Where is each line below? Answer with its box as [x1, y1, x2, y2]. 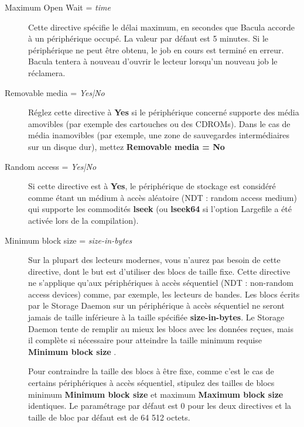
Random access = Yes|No [5, 160, 97, 172]
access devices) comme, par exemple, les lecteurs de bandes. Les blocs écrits [28, 288, 300, 300]
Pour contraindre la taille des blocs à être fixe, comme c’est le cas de [28, 365, 274, 377]
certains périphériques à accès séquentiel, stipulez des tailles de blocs [28, 377, 275, 389]
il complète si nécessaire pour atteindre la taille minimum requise [28, 334, 262, 346]
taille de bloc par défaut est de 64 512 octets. [28, 411, 190, 423]
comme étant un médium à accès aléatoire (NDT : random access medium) [28, 191, 297, 203]
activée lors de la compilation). [28, 214, 139, 226]
